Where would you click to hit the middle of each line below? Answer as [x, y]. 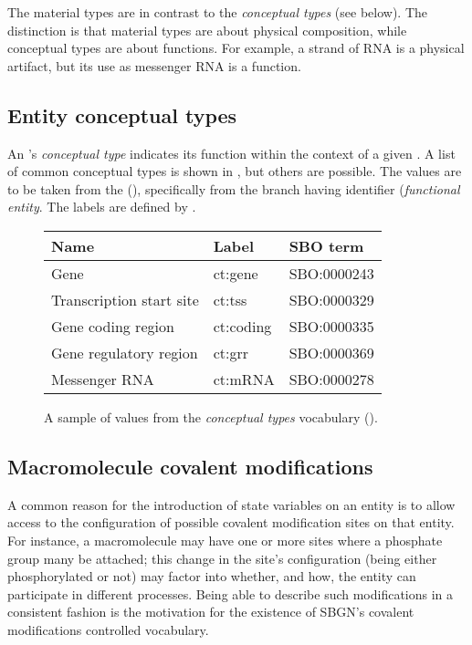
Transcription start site [125, 299]
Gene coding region [113, 326]
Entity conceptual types [122, 114]
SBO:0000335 [331, 326]
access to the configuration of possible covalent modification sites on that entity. [231, 522]
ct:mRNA [244, 379]
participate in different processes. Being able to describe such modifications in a [231, 593]
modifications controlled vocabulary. [108, 629]
